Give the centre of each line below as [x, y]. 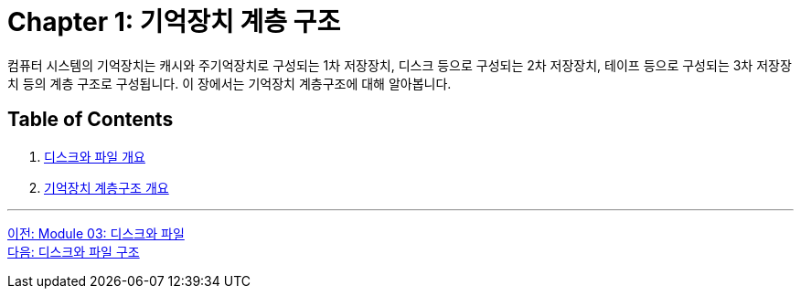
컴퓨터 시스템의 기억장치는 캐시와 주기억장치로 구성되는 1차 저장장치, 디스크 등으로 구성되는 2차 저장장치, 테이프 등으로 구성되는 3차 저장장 [400, 65]
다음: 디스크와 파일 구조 [74, 251]
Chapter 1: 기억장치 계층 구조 [174, 22]
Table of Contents [91, 120]
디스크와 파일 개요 [95, 156]
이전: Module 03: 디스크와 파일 [96, 233]
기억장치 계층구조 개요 [107, 187]
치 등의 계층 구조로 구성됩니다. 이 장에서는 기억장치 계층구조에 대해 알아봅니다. [230, 83]
